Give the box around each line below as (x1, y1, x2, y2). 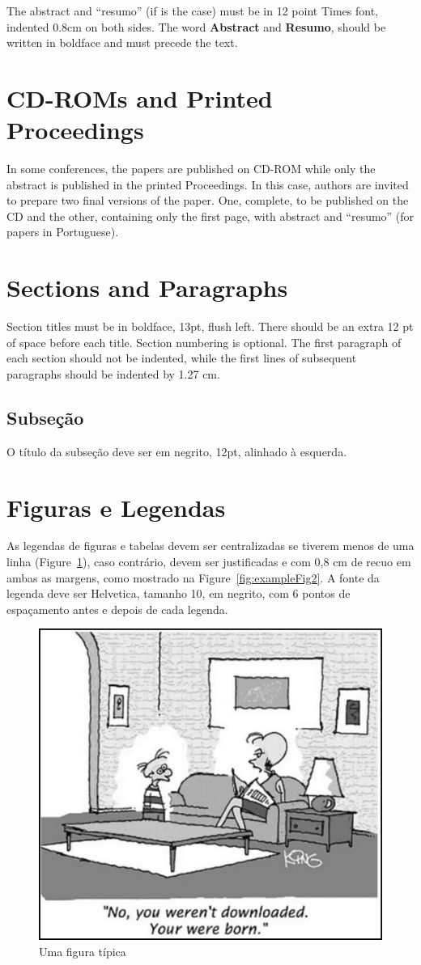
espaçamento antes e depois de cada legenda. (6, 600, 228, 617)
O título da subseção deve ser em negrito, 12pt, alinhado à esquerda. (6, 442, 347, 459)
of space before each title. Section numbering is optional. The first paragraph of (6, 333, 402, 350)
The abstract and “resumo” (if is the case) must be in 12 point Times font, (6, 2, 378, 19)
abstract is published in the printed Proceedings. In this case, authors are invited (6, 176, 409, 193)
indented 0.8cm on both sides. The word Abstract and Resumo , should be (6, 18, 386, 35)
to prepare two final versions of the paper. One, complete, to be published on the (6, 192, 409, 209)
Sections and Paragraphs (6, 271, 288, 304)
